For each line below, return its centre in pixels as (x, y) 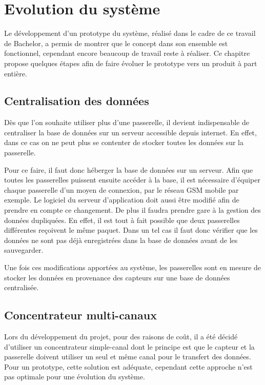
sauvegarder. (24, 250)
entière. (16, 73)
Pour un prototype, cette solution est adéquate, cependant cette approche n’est (128, 366)
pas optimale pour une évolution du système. (75, 377)
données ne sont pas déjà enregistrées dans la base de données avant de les (121, 240)
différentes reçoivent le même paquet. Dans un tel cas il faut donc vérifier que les (131, 230)
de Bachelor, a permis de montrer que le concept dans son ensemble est (116, 43)
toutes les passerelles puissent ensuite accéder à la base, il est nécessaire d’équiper (132, 180)
